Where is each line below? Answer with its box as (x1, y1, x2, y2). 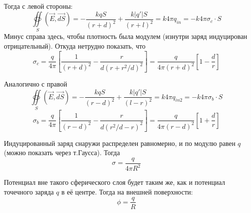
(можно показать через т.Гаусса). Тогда (4, 147, 120, 158)
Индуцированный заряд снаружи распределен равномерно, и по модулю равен (4, 138, 235, 148)
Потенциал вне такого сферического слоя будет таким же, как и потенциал (4, 177, 225, 187)
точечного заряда (4, 186, 54, 196)
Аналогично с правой (4, 79, 67, 89)
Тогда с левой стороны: (4, 1, 73, 11)
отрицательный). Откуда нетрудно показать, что (4, 40, 145, 51)
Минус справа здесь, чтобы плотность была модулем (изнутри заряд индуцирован (4, 31, 248, 41)
